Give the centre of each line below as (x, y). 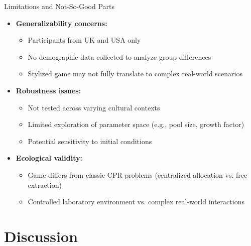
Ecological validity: (49, 158)
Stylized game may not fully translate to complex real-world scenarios (135, 74)
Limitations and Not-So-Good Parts (59, 6)
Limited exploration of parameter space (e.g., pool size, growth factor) (136, 124)
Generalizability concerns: (61, 23)
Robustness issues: (48, 90)
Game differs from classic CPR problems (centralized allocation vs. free (138, 174)
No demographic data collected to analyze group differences (119, 56)
